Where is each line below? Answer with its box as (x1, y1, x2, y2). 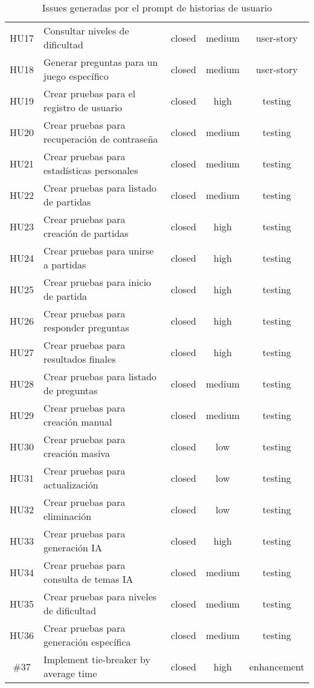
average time (43, 666, 97, 680)
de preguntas (43, 383, 98, 397)
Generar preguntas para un (43, 55, 158, 69)
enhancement (249, 659, 304, 673)
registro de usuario (43, 100, 123, 114)
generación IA (43, 540, 102, 554)
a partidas (43, 258, 86, 271)
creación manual (43, 415, 112, 429)
